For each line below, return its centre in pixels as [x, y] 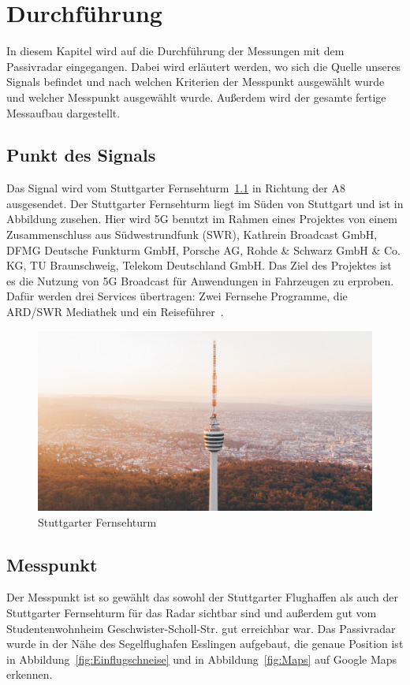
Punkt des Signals [81, 155]
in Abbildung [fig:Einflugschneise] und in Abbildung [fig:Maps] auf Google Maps [202, 659]
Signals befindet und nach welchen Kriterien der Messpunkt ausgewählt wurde [196, 82]
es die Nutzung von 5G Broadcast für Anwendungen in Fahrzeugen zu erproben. [200, 280]
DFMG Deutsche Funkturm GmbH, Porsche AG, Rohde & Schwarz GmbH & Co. [203, 249]
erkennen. [30, 674]
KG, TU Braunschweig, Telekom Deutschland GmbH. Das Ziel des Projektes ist [199, 265]
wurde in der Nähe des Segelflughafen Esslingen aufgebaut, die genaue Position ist [205, 644]
